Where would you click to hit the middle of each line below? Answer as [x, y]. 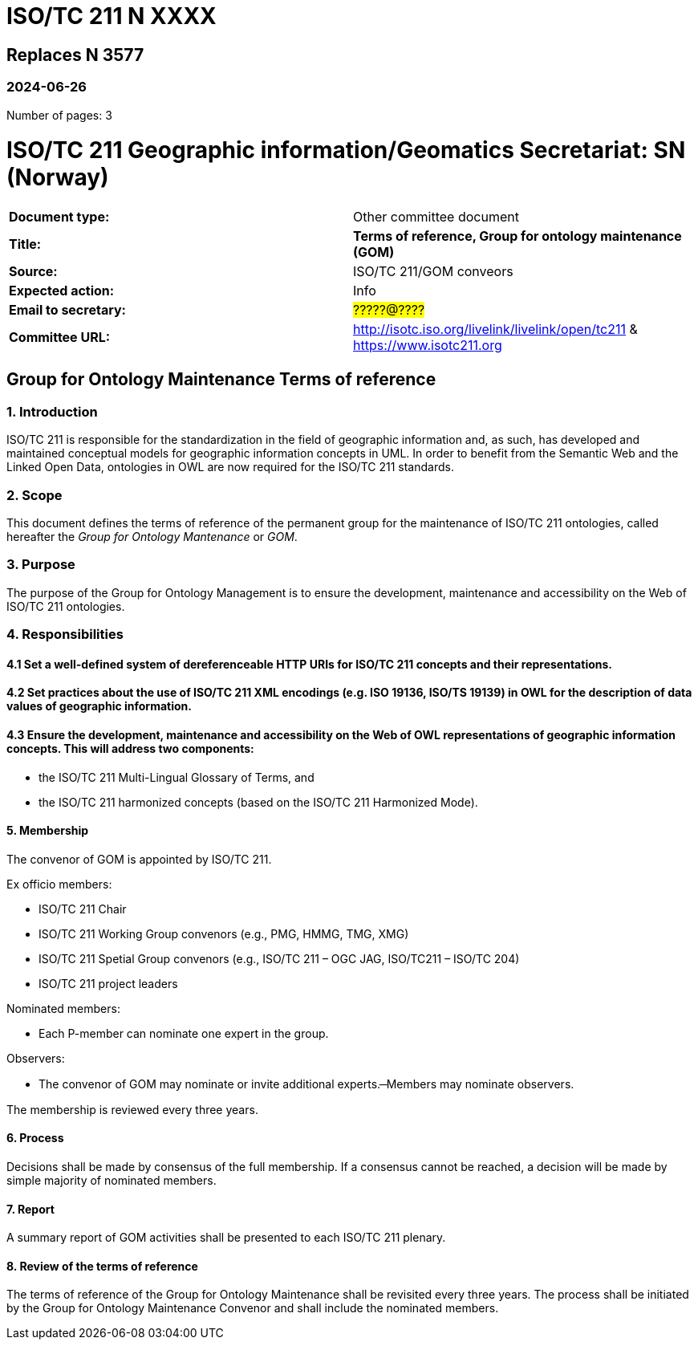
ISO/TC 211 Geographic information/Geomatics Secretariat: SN [346, 150]
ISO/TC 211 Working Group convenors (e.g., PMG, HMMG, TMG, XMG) [224, 933]
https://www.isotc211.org [428, 346]
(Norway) [58, 178]
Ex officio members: [59, 884]
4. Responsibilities [65, 634]
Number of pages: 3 [59, 115]
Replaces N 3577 [75, 55]
